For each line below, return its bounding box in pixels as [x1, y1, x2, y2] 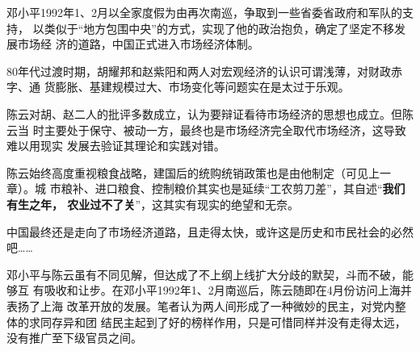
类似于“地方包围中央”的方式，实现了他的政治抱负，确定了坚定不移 [44, 19, 394, 36]
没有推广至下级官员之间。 [6, 329, 142, 346]
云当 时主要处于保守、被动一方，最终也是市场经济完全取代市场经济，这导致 [6, 121, 406, 138]
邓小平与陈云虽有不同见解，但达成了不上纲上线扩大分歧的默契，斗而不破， [6, 265, 402, 282]
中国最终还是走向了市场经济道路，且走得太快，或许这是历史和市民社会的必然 [6, 223, 414, 240]
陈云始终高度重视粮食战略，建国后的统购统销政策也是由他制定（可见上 [6, 164, 380, 181]
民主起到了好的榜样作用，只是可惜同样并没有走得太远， [111, 313, 406, 330]
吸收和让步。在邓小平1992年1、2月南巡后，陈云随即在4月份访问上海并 [44, 282, 412, 299]
